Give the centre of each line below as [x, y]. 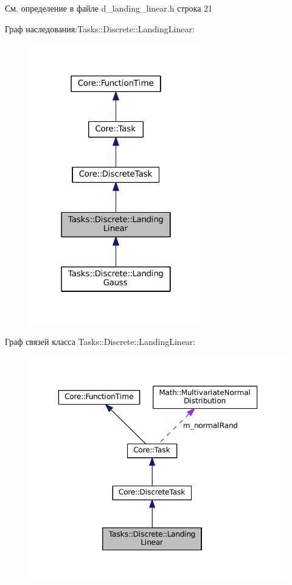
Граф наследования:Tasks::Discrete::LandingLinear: [100, 28]
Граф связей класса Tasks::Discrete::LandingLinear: [100, 342]
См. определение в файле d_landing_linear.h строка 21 [109, 8]
